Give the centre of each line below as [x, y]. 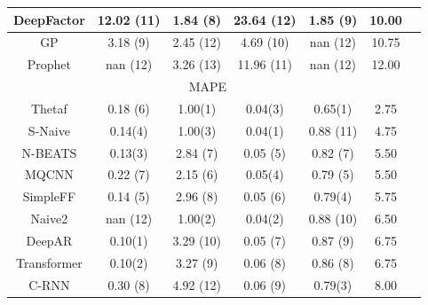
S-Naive [49, 130]
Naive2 [49, 219]
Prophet [49, 64]
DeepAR [49, 240]
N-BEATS [49, 152]
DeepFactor [49, 19]
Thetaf [49, 108]
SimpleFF [49, 196]
